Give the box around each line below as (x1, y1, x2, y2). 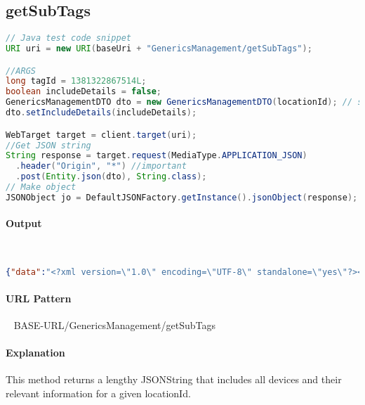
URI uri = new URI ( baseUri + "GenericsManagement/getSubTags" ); (6, 44, 312, 54)
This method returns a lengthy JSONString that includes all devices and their (6, 372, 342, 387)
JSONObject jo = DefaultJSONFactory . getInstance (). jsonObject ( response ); (6, 192, 358, 202)
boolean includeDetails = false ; (6, 86, 161, 97)
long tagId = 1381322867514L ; (6, 76, 147, 86)
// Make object (6, 182, 77, 193)
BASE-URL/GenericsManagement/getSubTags (13, 317, 215, 332)
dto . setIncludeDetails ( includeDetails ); (6, 108, 197, 118)
